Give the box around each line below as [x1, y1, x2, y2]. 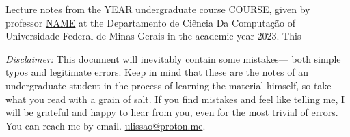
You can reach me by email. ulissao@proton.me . [5, 118, 206, 132]
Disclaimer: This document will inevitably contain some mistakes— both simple [5, 51, 341, 65]
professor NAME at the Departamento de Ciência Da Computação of [5, 15, 295, 29]
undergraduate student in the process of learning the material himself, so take [5, 78, 332, 92]
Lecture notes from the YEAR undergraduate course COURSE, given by [5, 2, 310, 16]
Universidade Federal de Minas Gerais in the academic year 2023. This [5, 29, 301, 43]
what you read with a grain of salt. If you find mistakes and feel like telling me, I [5, 91, 345, 106]
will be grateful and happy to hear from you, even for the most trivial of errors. [5, 105, 338, 119]
